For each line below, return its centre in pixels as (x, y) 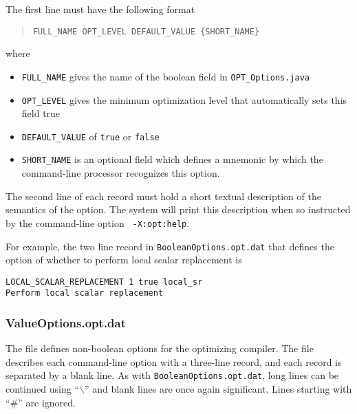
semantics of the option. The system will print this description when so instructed (178, 209)
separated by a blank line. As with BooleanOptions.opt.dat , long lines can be (172, 375)
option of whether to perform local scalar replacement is (124, 260)
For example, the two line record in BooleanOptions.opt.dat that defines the (170, 246)
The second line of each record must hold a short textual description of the (163, 196)
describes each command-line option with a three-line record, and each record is (174, 361)
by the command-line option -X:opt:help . (98, 222)
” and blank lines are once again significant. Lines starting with (218, 389)
